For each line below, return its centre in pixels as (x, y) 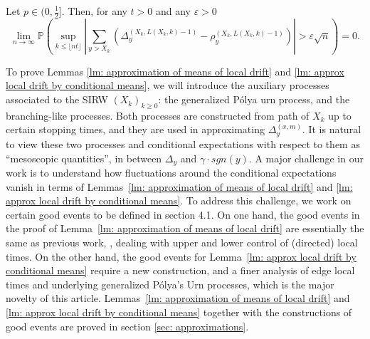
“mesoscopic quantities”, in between (84, 158)
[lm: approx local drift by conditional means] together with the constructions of (179, 312)
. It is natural (332, 129)
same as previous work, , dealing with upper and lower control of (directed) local (182, 242)
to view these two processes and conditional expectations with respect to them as (183, 144)
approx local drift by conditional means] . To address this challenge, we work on (179, 200)
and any (173, 11)
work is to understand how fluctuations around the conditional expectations (171, 172)
